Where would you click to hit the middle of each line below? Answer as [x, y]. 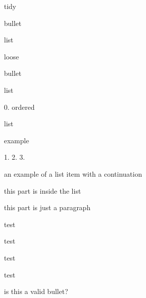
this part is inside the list [43, 190]
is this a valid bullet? [36, 291]
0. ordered [19, 107]
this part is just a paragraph [47, 207]
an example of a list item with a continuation [73, 173]
